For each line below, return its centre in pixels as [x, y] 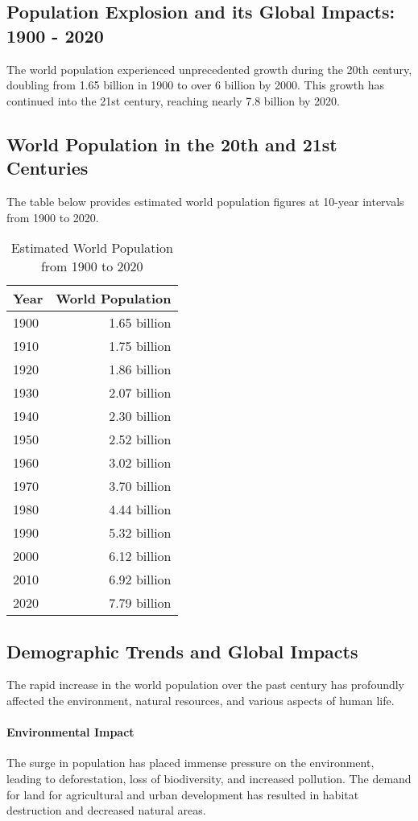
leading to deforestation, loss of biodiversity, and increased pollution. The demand [209, 778]
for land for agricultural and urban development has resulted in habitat [183, 794]
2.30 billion [140, 416]
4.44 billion [140, 510]
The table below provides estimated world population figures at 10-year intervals [205, 201]
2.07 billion [140, 393]
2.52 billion [140, 439]
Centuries [48, 168]
